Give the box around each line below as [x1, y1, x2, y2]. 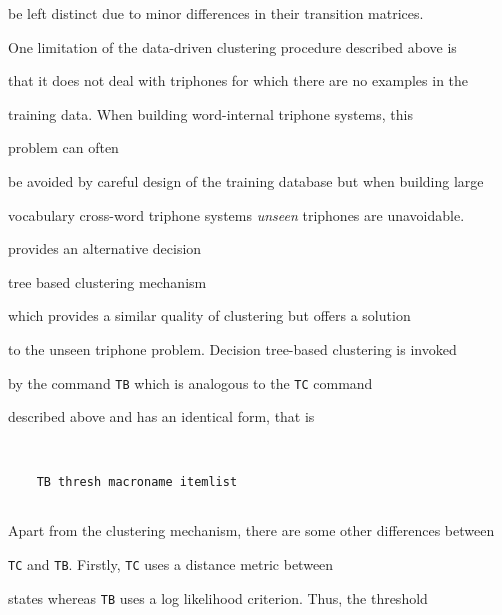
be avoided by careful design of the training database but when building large [8, 170, 484, 191]
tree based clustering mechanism [8, 271, 207, 292]
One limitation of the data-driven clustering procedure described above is [8, 36, 457, 57]
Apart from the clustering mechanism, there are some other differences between [8, 520, 495, 541]
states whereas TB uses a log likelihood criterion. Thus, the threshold [8, 587, 428, 608]
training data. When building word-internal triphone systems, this [8, 103, 413, 124]
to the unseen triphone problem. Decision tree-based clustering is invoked [8, 338, 457, 359]
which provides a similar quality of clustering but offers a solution [8, 305, 411, 326]
